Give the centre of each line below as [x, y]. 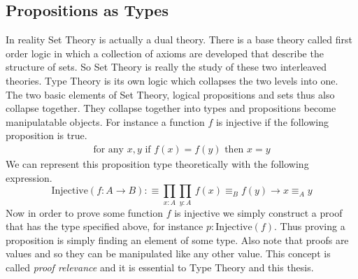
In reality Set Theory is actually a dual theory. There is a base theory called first [179, 40]
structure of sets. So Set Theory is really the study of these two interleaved [166, 67]
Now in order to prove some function [84, 212]
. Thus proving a [310, 226]
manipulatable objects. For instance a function [105, 121]
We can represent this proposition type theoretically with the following [157, 163]
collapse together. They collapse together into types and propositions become [171, 108]
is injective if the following [272, 121]
